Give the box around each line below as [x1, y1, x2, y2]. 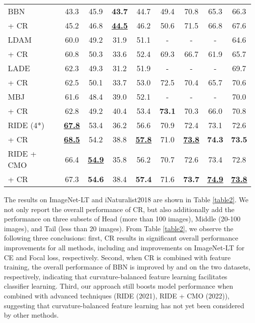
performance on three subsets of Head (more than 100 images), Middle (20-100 [4, 214, 241, 224]
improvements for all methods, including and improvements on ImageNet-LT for [4, 242, 245, 252]
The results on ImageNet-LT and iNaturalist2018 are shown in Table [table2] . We [4, 194, 249, 204]
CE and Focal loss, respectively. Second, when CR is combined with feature [4, 252, 231, 262]
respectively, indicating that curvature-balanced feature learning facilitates [4, 271, 228, 281]
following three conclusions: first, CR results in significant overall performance [4, 233, 238, 243]
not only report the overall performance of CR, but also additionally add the [4, 204, 234, 214]
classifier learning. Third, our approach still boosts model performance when [4, 281, 233, 291]
